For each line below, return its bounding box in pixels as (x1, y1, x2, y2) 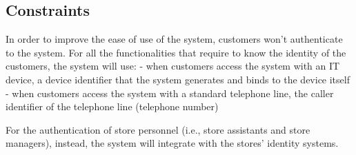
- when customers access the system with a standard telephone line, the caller (6, 85, 334, 100)
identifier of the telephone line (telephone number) (6, 99, 219, 114)
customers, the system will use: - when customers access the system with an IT (6, 59, 340, 73)
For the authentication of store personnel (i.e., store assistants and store (6, 122, 310, 136)
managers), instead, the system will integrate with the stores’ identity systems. (6, 136, 339, 150)
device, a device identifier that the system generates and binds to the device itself (6, 72, 350, 86)
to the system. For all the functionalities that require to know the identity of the (6, 45, 346, 59)
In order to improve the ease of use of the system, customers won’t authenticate (6, 32, 343, 46)
